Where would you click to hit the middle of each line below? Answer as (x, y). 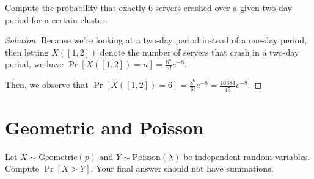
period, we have (34, 64)
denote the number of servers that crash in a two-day (199, 52)
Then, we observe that (47, 85)
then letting (27, 52)
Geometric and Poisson (104, 127)
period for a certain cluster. (56, 19)
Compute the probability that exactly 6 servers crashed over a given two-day (148, 7)
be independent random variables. (247, 156)
